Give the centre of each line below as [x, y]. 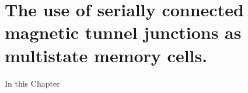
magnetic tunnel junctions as [123, 32]
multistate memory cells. [106, 55]
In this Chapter [32, 83]
